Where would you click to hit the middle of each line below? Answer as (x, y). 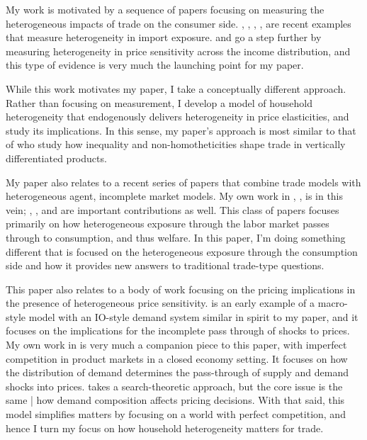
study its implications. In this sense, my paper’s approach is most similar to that (181, 130)
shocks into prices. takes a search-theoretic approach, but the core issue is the (174, 386)
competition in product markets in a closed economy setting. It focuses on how (177, 358)
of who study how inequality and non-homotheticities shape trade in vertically (176, 144)
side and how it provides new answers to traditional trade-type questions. (165, 265)
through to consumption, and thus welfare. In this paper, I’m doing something (176, 237)
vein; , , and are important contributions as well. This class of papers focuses (173, 209)
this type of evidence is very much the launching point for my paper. (155, 65)
